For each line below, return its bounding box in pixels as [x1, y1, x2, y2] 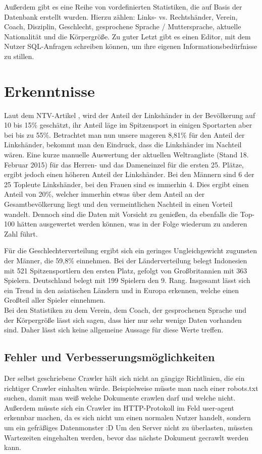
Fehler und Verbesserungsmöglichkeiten [4, 349, 215, 365]
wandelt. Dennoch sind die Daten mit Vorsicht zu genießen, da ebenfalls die [4, 208, 238, 219]
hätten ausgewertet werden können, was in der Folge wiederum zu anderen [17, 218, 247, 229]
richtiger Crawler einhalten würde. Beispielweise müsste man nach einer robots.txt [4, 382, 258, 393]
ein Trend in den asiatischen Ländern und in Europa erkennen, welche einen [4, 285, 239, 295]
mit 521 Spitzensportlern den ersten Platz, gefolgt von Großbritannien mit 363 [4, 265, 247, 275]
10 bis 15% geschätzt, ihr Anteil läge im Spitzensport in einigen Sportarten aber [4, 120, 252, 130]
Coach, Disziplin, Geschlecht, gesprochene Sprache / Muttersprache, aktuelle [4, 21, 241, 32]
